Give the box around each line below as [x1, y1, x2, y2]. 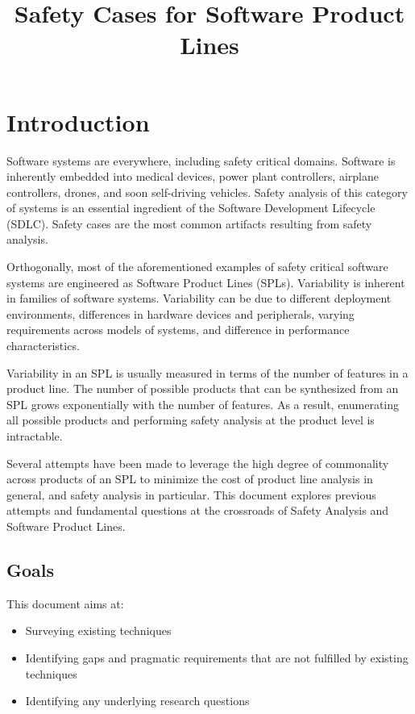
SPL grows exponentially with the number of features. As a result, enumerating [6, 395, 400, 412]
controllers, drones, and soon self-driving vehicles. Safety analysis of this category [6, 183, 408, 200]
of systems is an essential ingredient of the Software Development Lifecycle [6, 199, 376, 216]
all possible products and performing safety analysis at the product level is [6, 411, 375, 428]
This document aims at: [6, 595, 124, 612]
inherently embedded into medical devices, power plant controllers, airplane [6, 168, 379, 185]
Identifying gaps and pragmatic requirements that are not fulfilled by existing [25, 649, 409, 666]
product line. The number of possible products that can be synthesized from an [6, 380, 399, 397]
